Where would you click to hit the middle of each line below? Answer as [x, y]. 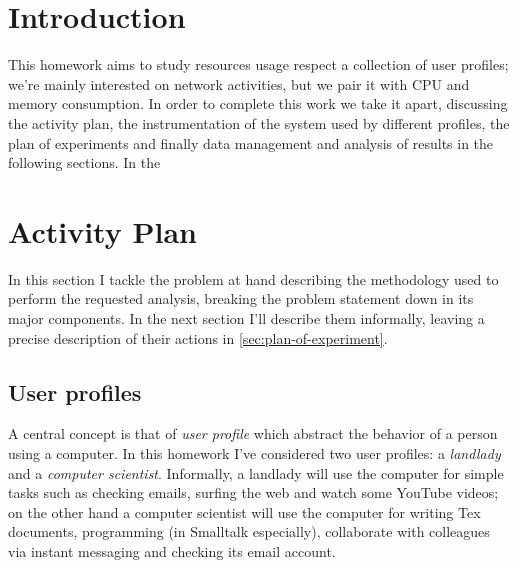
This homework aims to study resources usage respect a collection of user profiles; [258, 64]
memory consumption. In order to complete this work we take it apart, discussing [258, 103]
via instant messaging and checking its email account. [172, 550]
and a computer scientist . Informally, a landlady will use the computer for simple [256, 472]
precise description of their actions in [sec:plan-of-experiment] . [198, 337]
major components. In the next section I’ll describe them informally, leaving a [246, 318]
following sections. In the [84, 162]
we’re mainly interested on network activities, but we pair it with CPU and [239, 83]
